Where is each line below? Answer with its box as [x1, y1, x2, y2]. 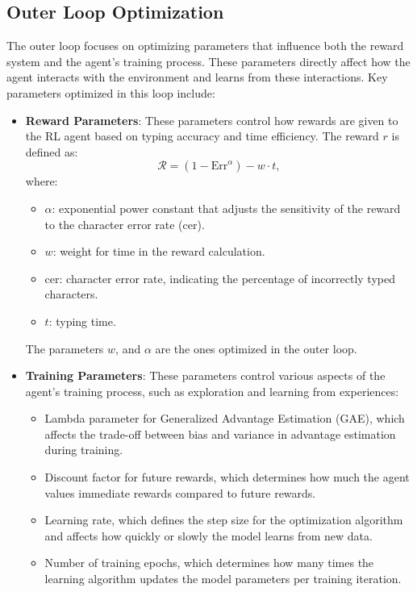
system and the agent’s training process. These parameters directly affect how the [6, 52, 411, 69]
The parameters [25, 340, 104, 356]
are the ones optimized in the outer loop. [155, 340, 357, 356]
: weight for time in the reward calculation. [52, 243, 265, 260]
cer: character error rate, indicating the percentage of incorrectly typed [44, 269, 395, 286]
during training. [44, 441, 123, 458]
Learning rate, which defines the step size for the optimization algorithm [44, 511, 403, 528]
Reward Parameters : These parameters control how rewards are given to [25, 111, 398, 128]
